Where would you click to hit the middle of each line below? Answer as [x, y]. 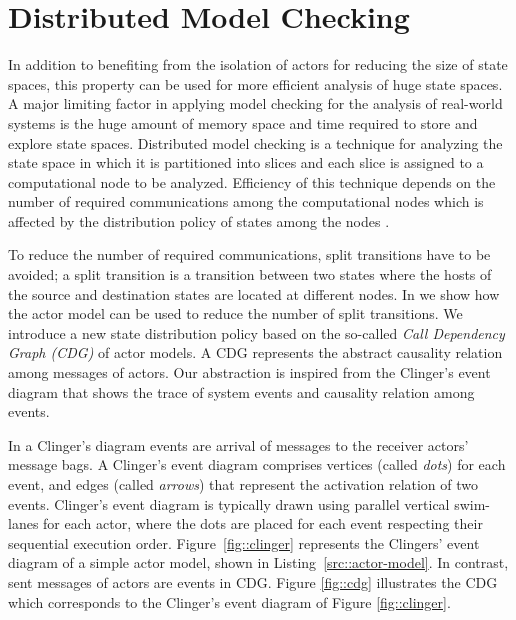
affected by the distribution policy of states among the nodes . [199, 220]
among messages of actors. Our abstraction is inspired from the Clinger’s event [249, 372]
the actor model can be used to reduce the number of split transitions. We [235, 313]
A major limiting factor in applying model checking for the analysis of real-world [255, 103]
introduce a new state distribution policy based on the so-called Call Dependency [256, 332]
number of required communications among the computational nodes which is [246, 201]
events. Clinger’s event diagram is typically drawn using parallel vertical [229, 503]
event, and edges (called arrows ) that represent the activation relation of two [243, 484]
